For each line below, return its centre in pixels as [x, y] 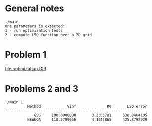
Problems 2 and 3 [42, 89]
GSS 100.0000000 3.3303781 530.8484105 [91, 115]
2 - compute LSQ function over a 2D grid [49, 35]
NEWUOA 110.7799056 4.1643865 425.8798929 [87, 119]
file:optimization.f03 [25, 68]
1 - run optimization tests [34, 30]
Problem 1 [26, 55]
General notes [35, 9]
